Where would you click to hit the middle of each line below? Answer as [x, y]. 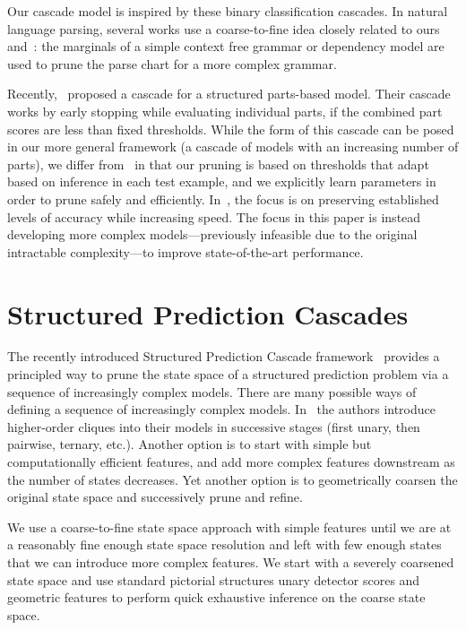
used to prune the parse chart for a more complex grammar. [172, 63]
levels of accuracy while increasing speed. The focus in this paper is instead [214, 216]
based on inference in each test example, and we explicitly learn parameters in [222, 181]
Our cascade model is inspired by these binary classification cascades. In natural [228, 11]
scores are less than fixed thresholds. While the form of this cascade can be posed [231, 129]
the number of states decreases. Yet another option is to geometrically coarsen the [233, 479]
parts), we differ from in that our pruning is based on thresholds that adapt [218, 164]
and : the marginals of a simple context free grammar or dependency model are [226, 46]
